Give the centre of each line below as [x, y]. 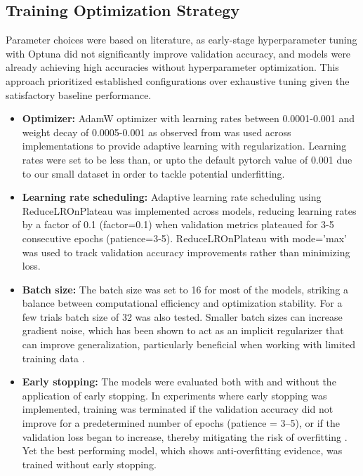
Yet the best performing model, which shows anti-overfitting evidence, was [182, 450]
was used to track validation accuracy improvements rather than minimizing [186, 252]
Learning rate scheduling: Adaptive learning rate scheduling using [172, 197]
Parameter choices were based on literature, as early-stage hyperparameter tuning [181, 40]
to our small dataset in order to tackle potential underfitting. [153, 173]
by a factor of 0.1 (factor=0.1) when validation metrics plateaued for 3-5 [178, 224]
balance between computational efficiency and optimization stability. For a [182, 303]
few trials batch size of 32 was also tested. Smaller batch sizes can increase [182, 316]
